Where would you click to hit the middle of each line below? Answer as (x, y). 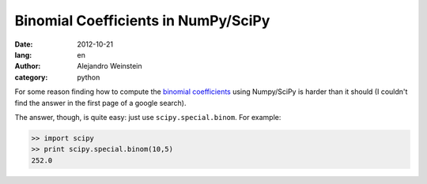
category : (31, 77)
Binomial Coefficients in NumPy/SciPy (142, 21)
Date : (24, 44)
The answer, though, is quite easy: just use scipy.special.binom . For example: (148, 117)
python (89, 77)
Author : (28, 66)
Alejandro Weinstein (110, 66)
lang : (23, 54)
